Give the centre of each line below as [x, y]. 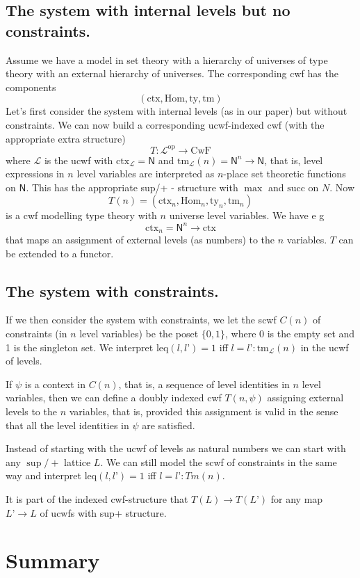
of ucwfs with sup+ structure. [103, 512]
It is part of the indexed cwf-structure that [97, 498]
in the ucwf [325, 347]
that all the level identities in [67, 425]
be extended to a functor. [60, 253]
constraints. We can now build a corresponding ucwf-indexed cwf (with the [165, 124]
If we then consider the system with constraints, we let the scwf [141, 320]
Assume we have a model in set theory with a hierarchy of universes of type [167, 59]
